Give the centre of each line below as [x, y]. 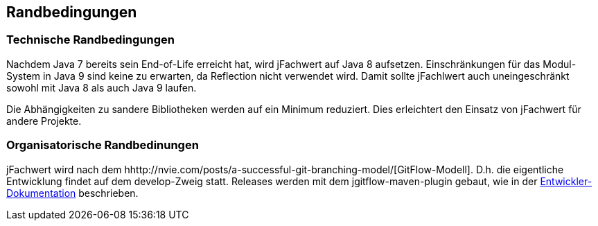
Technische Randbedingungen [91, 40]
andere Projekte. [44, 121]
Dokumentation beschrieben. [72, 193]
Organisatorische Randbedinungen [103, 145]
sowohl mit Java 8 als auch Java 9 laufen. [102, 87]
